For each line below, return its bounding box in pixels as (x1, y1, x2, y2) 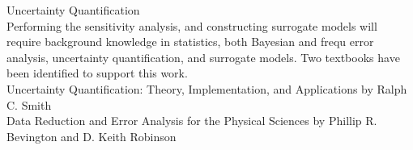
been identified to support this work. (6, 65, 188, 81)
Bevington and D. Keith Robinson (6, 127, 177, 144)
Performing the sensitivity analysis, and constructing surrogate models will (6, 17, 377, 34)
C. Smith (6, 96, 52, 113)
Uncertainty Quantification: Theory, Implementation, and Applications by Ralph (6, 80, 407, 97)
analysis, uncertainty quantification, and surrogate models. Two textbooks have (6, 48, 400, 65)
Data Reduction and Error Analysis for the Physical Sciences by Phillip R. (6, 112, 377, 129)
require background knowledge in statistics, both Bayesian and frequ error (6, 33, 374, 50)
